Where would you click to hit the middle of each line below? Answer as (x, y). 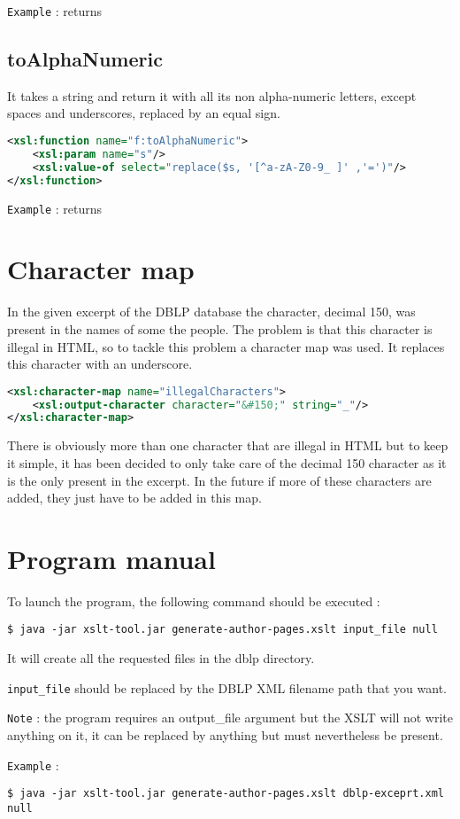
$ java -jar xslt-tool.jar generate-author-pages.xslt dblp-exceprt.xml (226, 794)
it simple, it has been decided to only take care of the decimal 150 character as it (227, 462)
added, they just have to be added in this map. (134, 498)
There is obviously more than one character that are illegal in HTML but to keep (228, 445)
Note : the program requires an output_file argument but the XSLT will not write (230, 718)
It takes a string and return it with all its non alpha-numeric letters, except (212, 95)
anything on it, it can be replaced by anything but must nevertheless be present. (225, 734)
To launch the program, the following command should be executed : (194, 601)
